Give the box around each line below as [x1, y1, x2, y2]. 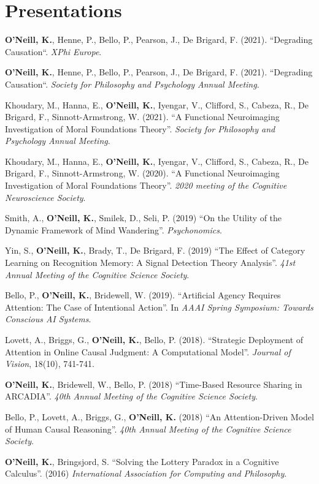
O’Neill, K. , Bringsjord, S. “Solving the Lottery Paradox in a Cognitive [5, 455, 279, 467]
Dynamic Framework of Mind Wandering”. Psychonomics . [5, 223, 222, 236]
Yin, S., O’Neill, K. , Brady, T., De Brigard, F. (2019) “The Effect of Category [5, 244, 306, 257]
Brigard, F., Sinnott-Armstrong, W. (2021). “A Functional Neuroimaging [5, 110, 280, 123]
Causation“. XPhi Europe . [5, 45, 102, 58]
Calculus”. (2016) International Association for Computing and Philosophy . [5, 467, 287, 480]
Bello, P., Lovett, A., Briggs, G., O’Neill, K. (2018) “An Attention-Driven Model [5, 410, 314, 423]
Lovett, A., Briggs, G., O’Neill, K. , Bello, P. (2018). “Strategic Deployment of [5, 333, 304, 346]
